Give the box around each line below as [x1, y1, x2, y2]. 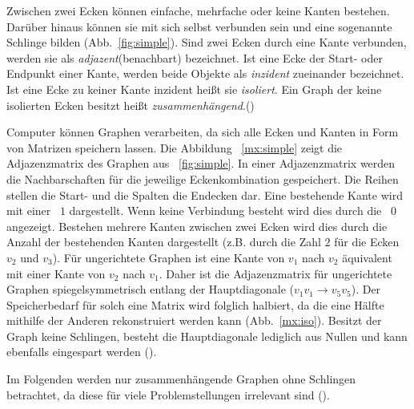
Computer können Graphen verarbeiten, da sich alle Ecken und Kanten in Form [6, 124, 399, 140]
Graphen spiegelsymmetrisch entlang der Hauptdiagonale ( [6, 281, 295, 298]
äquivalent [342, 249, 392, 265]
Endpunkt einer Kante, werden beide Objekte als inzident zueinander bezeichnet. [6, 65, 404, 82]
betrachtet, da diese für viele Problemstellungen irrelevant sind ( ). [6, 386, 330, 403]
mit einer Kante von [6, 265, 106, 281]
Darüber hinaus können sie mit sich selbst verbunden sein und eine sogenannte [6, 18, 392, 34]
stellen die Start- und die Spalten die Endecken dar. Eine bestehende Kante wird [6, 186, 403, 203]
